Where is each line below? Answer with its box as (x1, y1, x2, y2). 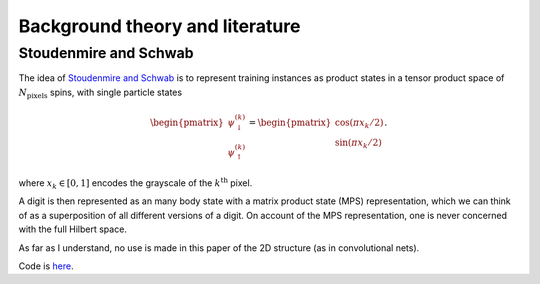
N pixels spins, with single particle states (18, 86, 183, 100)
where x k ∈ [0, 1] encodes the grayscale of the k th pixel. (18, 176, 253, 191)
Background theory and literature (18, 15, 301, 37)
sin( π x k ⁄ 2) (335, 136, 382, 150)
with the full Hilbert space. (18, 223, 127, 235)
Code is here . (18, 260, 74, 272)
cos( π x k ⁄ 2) (335, 116, 384, 130)
